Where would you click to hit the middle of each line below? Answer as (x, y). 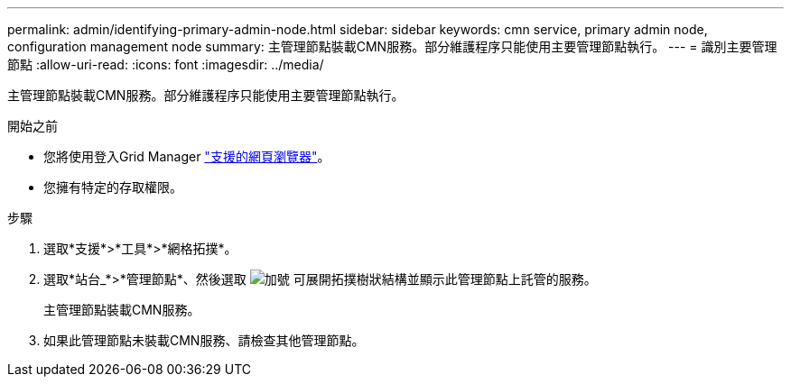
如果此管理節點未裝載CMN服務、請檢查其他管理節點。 (204, 340)
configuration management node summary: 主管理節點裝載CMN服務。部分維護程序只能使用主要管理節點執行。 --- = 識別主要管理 (392, 46)
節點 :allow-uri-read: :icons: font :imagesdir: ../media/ (166, 64)
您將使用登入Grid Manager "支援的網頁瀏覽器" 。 (187, 156)
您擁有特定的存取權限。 (113, 187)
